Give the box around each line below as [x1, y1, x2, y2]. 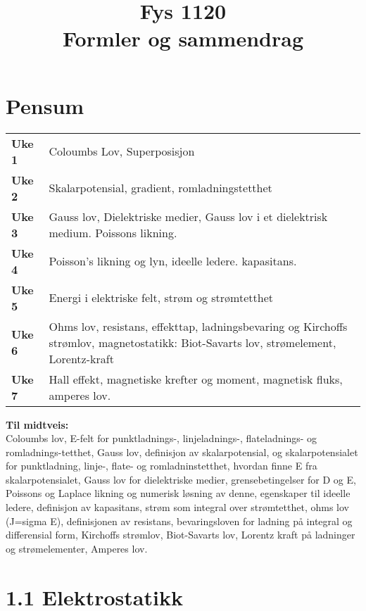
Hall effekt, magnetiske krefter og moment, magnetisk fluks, [49, 370, 343, 387]
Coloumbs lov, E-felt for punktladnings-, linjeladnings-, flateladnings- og [6, 431, 317, 446]
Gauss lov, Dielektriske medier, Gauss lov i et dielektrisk [49, 208, 328, 225]
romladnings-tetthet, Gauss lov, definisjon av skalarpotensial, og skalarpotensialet [6, 444, 358, 459]
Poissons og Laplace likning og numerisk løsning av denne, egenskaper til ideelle [6, 486, 351, 500]
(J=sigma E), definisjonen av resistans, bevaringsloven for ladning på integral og [6, 513, 353, 528]
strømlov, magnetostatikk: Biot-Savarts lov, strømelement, [49, 334, 336, 351]
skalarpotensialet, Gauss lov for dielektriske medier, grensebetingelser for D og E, [6, 472, 356, 486]
